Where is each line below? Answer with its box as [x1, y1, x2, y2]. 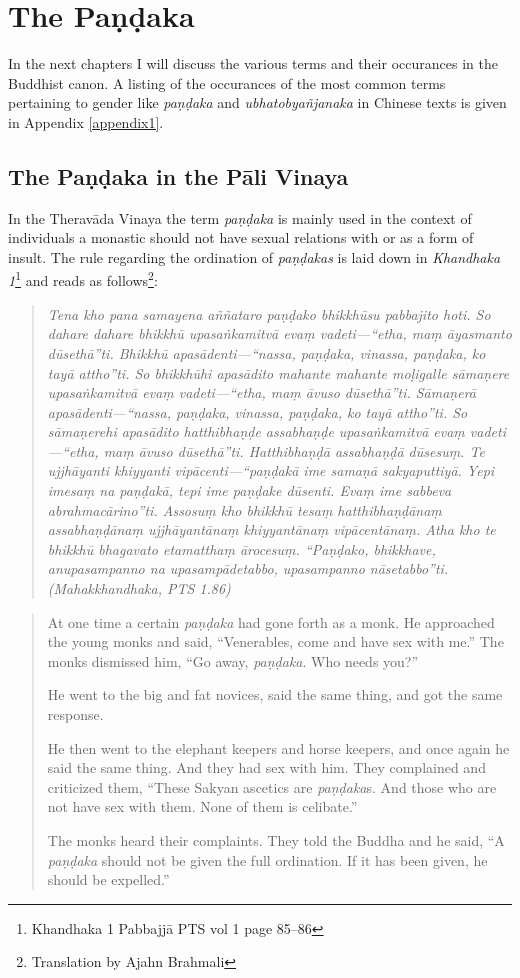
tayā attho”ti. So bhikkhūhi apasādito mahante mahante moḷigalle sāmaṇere [47, 362, 510, 383]
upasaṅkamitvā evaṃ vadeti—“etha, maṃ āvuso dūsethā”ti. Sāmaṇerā [47, 382, 477, 403]
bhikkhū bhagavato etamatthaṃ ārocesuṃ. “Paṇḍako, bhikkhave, [47, 538, 436, 559]
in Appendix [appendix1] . [8, 111, 164, 132]
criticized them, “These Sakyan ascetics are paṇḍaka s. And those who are [47, 776, 497, 797]
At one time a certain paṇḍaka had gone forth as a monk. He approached [47, 611, 495, 632]
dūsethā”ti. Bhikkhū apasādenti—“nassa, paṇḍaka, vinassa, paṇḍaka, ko [47, 342, 486, 363]
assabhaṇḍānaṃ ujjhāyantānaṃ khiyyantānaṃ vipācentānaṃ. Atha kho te [47, 519, 496, 540]
